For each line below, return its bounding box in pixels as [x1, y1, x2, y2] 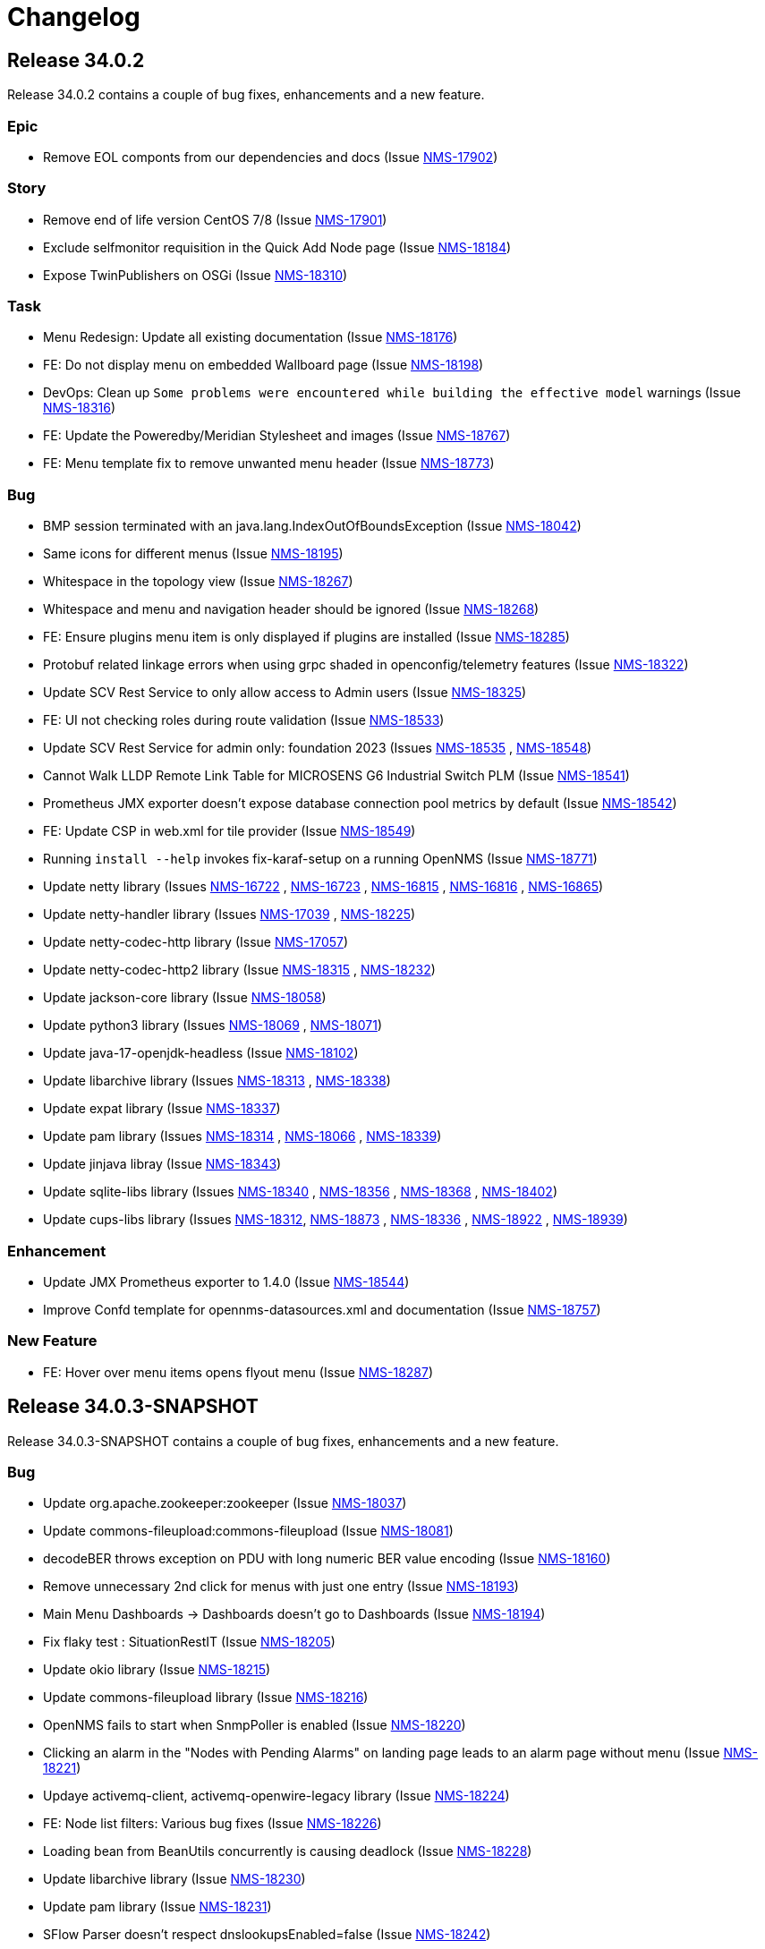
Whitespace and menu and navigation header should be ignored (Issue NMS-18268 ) [43, 601, 540, 617]
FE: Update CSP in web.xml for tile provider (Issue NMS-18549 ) [43, 823, 416, 839]
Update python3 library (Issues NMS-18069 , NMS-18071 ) [43, 1017, 383, 1034]
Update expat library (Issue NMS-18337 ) [43, 1101, 281, 1117]
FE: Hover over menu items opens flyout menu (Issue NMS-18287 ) [43, 1364, 434, 1380]
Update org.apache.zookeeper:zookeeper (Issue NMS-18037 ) [43, 1495, 407, 1511]
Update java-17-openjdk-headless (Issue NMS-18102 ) [43, 1045, 359, 1061]
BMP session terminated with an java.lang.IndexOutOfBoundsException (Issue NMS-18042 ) [43, 518, 582, 534]
